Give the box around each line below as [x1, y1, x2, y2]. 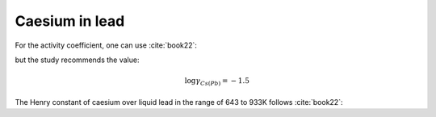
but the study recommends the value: [15, 55, 140, 65]
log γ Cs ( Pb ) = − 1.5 [184, 77, 250, 87]
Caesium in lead [15, 12, 125, 30]
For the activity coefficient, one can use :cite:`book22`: [15, 40, 198, 50]
